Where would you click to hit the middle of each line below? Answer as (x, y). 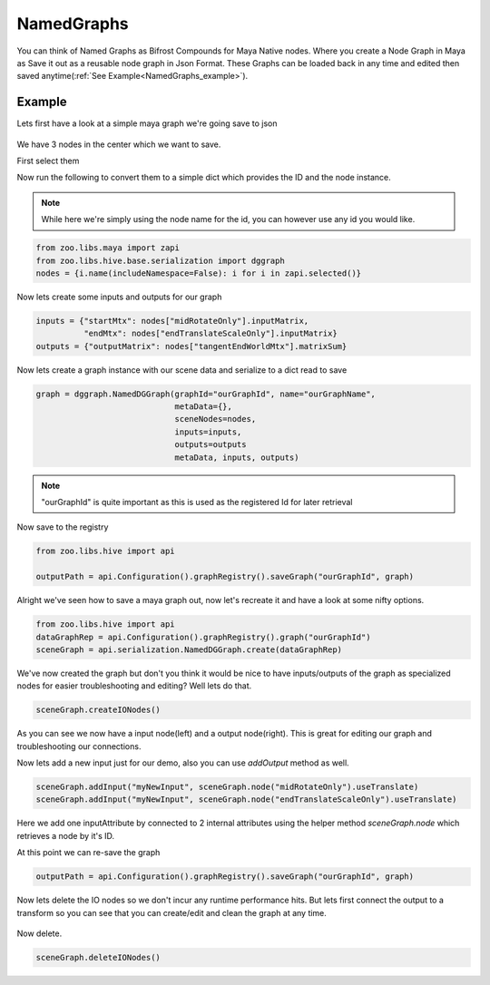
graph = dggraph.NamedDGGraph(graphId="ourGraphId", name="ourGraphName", (206, 394)
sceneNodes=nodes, (216, 419)
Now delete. (39, 933)
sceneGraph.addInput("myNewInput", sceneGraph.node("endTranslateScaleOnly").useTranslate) (246, 800)
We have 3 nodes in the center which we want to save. (119, 144)
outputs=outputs (211, 445)
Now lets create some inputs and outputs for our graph (119, 297)
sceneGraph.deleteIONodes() (98, 957)
